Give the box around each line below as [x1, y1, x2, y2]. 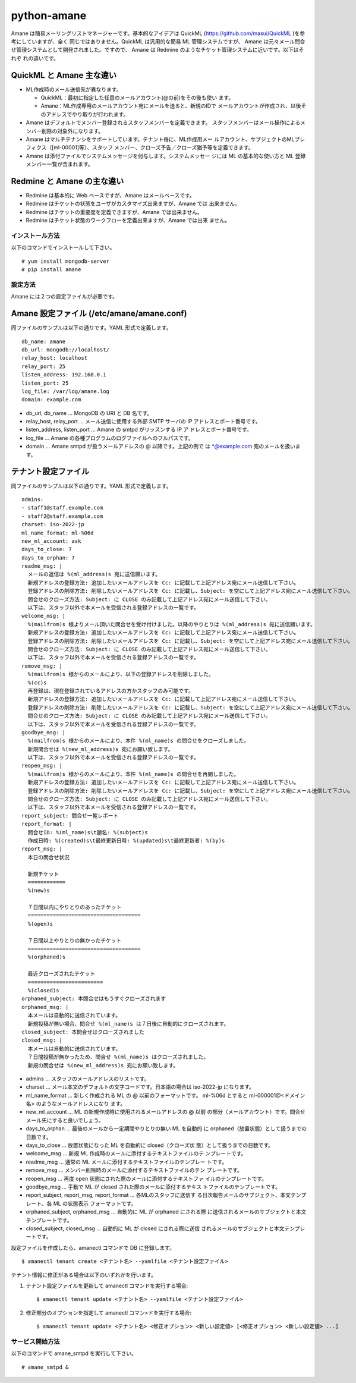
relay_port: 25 [21, 363, 66, 370]
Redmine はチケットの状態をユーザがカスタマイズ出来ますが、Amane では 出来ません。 [26, 200, 241, 208]
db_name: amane [21, 338, 66, 345]
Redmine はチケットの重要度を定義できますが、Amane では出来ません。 [26, 208, 203, 215]
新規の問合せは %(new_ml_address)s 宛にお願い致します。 [27, 1062, 179, 1068]
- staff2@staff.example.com [21, 513, 103, 520]
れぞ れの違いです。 [11, 54, 59, 62]
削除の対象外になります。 [41, 127, 104, 134]
